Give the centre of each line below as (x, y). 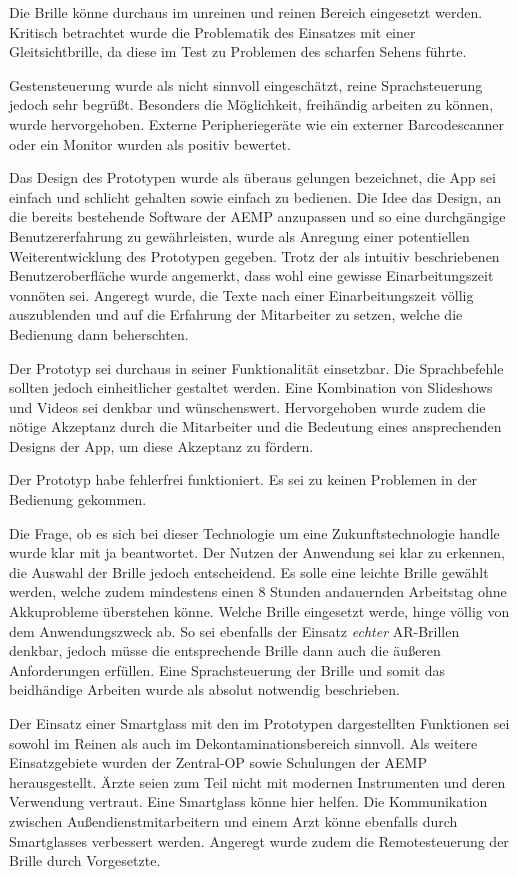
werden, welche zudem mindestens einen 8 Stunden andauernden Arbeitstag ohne (258, 591)
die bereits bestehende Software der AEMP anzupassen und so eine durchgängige (257, 216)
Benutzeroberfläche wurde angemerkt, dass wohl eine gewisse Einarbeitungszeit (251, 275)
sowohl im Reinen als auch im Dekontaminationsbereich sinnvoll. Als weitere (243, 742)
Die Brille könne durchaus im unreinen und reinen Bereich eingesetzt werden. (246, 12)
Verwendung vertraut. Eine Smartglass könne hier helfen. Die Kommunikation (248, 801)
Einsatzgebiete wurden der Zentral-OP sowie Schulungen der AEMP (218, 762)
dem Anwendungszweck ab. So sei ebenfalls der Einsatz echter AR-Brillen (234, 630)
